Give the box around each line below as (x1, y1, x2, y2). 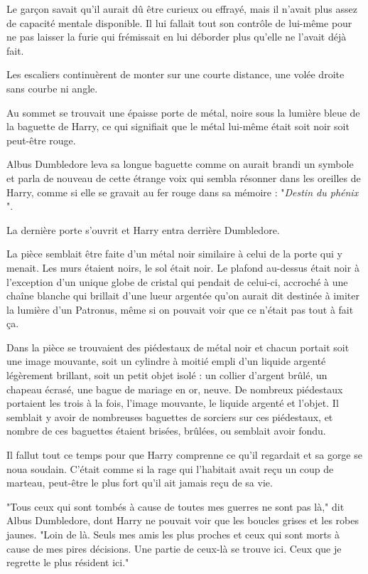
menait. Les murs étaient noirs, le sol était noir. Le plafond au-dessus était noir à (6, 260, 359, 275)
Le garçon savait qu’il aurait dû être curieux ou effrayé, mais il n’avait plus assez (6, 1, 357, 16)
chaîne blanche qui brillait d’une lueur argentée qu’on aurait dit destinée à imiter (6, 288, 359, 303)
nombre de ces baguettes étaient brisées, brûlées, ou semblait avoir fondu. (6, 423, 326, 438)
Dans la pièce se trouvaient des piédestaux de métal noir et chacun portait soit (6, 339, 350, 354)
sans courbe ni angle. (6, 80, 98, 95)
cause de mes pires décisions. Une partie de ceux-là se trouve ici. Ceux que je (6, 541, 342, 556)
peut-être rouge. (6, 132, 76, 147)
